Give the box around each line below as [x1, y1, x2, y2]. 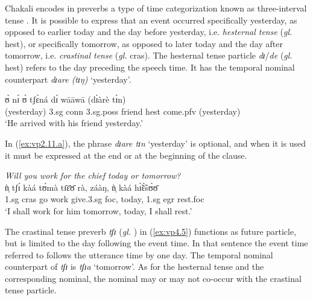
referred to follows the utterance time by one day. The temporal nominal [5, 248, 273, 261]
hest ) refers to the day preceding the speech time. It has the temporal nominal [5, 60, 295, 73]
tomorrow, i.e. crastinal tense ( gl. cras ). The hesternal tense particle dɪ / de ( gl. [5, 49, 292, 62]
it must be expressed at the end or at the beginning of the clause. [5, 148, 247, 161]
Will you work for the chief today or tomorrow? [5, 169, 181, 182]
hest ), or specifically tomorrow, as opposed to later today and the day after [5, 37, 283, 49]
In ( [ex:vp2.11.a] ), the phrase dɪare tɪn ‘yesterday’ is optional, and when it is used [5, 136, 306, 149]
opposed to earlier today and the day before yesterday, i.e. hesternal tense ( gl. [5, 25, 292, 38]
